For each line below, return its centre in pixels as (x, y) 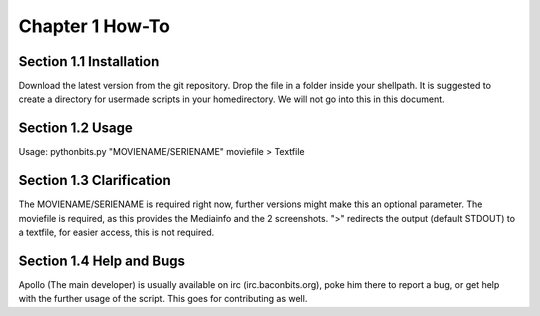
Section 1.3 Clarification (95, 180)
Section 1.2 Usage (76, 128)
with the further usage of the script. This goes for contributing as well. (163, 299)
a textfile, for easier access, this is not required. (116, 232)
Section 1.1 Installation (89, 61)
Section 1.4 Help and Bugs (101, 260)
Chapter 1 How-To (94, 26)
